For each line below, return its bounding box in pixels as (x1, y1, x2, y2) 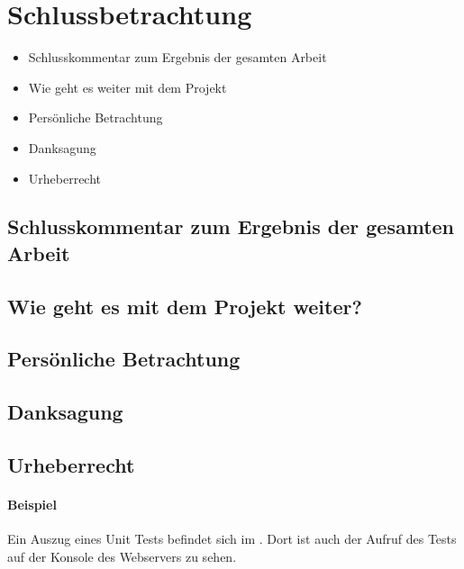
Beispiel (7, 494, 57, 513)
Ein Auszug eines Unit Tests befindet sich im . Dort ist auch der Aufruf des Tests (7, 529, 457, 548)
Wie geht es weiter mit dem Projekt (28, 77, 227, 96)
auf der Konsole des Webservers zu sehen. (7, 546, 237, 565)
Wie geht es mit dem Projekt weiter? (7, 292, 362, 320)
